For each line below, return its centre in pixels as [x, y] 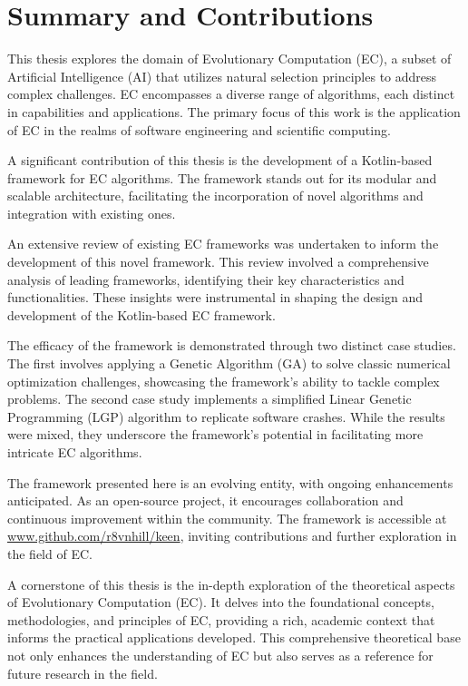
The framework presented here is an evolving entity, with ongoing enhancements [230, 482]
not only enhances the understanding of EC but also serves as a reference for [220, 655]
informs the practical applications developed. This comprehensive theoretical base [234, 637]
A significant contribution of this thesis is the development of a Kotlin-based [220, 160]
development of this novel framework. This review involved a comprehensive [218, 262]
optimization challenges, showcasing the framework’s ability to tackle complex [224, 381]
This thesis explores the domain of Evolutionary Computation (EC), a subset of [229, 59]
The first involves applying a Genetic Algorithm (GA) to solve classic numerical [229, 363]
